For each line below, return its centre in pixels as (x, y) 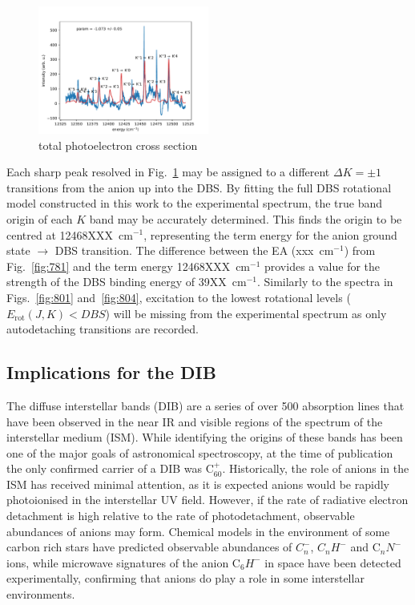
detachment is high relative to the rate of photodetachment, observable (181, 516)
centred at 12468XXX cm (70, 234)
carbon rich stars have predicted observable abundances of (149, 547)
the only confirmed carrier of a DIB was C (110, 468)
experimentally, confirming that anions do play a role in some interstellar (185, 578)
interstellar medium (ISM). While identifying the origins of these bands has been (205, 437)
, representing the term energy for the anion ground (270, 234)
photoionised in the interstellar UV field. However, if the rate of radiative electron (207, 500)
